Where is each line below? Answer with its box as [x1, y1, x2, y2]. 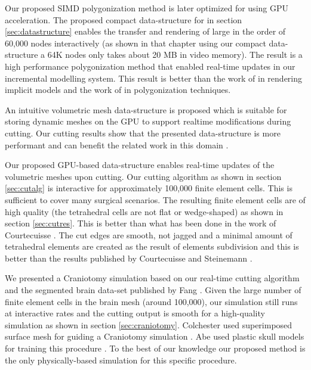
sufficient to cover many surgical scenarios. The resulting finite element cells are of [5, 193, 306, 206]
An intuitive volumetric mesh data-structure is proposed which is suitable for [5, 103, 287, 116]
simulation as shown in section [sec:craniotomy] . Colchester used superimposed [5, 318, 292, 331]
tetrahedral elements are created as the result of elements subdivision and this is [5, 240, 299, 253]
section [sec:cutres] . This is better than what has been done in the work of [5, 217, 276, 229]
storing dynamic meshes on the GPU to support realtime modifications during [5, 115, 291, 128]
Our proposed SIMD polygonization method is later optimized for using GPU [5, 2, 288, 14]
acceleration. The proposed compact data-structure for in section [5, 13, 242, 26]
